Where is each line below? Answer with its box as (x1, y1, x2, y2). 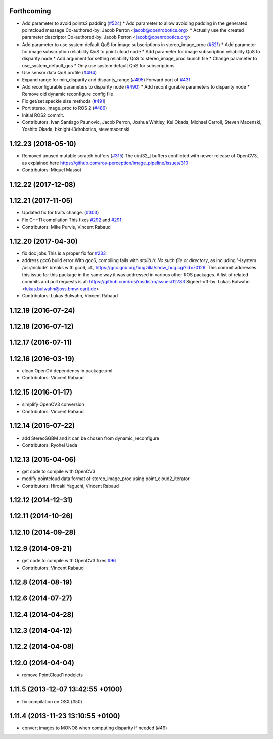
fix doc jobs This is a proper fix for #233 (22, 250, 106, 256)
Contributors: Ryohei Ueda (22, 442, 78, 448)
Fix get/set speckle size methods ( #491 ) (22, 98, 106, 104)
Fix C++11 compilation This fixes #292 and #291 (22, 216, 122, 223)
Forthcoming (9, 7, 51, 15)
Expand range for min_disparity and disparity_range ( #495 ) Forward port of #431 (22, 76, 191, 83)
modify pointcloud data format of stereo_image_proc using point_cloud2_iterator (22, 475, 190, 482)
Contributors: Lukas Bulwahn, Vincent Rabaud (22, 293, 118, 299)
